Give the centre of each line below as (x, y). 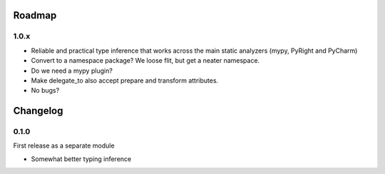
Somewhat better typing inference (81, 159)
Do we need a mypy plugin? (72, 71)
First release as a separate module (64, 145)
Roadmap (35, 15)
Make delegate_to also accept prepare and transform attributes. (125, 80)
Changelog (38, 111)
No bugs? (45, 91)
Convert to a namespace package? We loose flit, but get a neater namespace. (145, 61)
